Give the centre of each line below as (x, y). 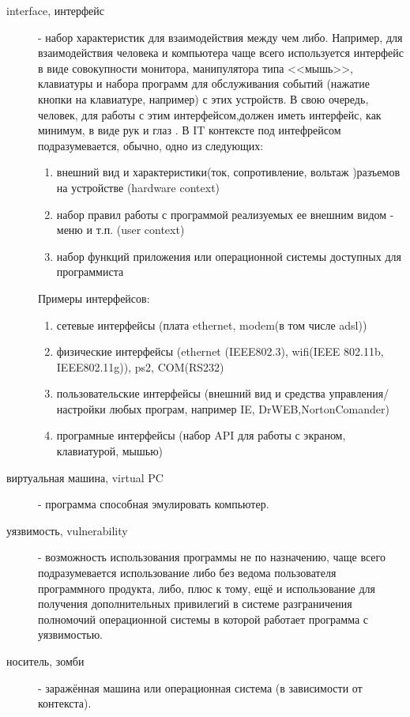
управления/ (359, 393)
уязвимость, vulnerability (67, 530)
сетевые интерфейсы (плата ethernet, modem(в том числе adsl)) (212, 325)
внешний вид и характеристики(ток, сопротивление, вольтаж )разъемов (228, 172)
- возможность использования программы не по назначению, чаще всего (212, 557)
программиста (90, 272)
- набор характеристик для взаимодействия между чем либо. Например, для (220, 37)
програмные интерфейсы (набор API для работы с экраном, (201, 435)
